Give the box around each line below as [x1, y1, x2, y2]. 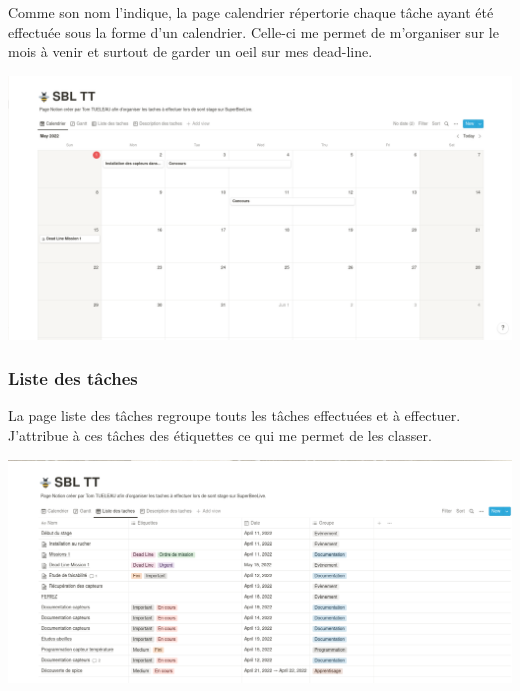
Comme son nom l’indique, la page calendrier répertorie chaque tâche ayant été [8, 2, 494, 22]
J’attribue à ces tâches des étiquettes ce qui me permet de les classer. [8, 425, 432, 445]
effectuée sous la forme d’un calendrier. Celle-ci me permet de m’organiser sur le [8, 21, 499, 42]
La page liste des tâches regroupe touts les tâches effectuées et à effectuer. [8, 405, 461, 426]
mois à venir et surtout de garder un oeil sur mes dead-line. [8, 41, 373, 62]
